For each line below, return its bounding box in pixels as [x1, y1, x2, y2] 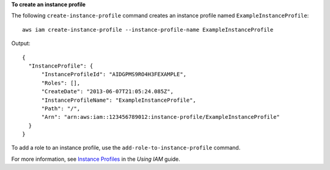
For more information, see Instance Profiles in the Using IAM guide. [11, 155, 180, 163]
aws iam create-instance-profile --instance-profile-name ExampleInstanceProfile [22, 26, 274, 33]
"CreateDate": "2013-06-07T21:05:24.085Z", [41, 88, 174, 95]
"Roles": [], [41, 79, 81, 87]
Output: [11, 40, 31, 47]
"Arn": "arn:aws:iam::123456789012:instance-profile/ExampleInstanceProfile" [41, 113, 280, 121]
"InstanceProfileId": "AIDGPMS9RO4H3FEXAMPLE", [41, 71, 186, 78]
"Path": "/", [41, 105, 81, 112]
